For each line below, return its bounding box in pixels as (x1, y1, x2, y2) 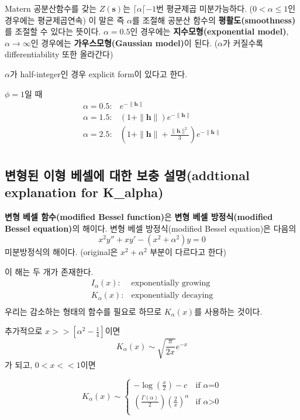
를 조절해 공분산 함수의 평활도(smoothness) (132, 13, 296, 26)
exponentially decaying (131, 291, 213, 300)
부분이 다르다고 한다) (150, 246, 226, 258)
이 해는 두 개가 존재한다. (5, 265, 94, 277)
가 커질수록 (223, 36, 264, 49)
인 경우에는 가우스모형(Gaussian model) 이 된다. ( (30, 36, 218, 49)
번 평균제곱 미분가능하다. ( (156, 2, 253, 14)
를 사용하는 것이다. (194, 305, 263, 317)
